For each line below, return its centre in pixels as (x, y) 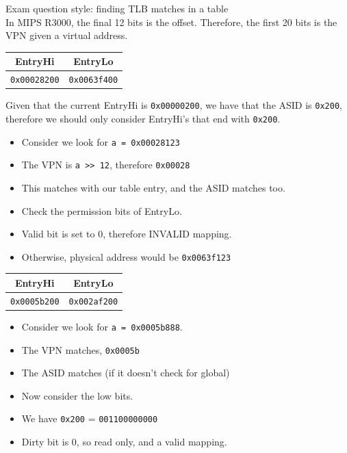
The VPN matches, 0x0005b (80, 349)
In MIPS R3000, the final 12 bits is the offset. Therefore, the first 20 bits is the (171, 22)
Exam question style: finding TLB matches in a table (117, 8)
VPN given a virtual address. (67, 35)
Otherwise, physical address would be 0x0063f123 (126, 256)
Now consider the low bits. (77, 395)
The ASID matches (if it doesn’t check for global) (126, 373)
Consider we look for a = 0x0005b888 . (102, 326)
